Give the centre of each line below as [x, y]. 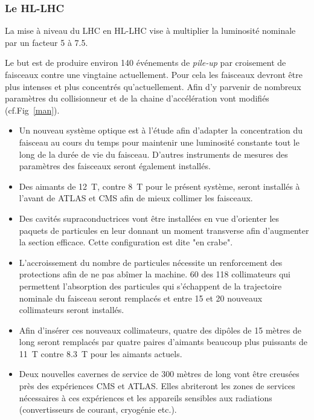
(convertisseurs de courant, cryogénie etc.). [98, 409]
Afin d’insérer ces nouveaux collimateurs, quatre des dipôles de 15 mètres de [160, 330]
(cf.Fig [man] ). [32, 110]
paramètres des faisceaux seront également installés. [115, 166]
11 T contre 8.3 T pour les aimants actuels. [101, 353]
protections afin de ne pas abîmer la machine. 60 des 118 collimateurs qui [155, 274]
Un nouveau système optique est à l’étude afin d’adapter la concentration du [161, 130]
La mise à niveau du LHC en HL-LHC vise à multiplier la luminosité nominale [150, 31]
